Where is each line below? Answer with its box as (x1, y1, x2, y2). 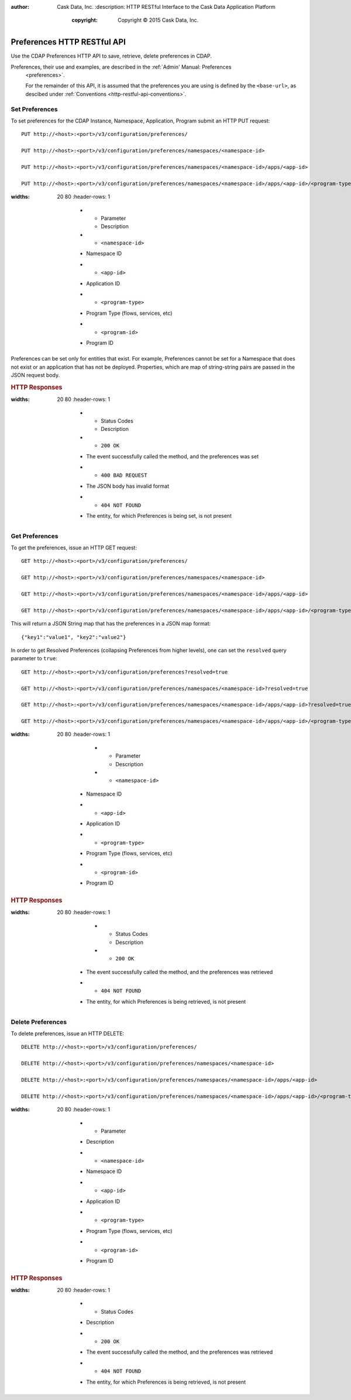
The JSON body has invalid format (86, 482, 170, 490)
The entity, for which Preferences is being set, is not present (86, 512, 232, 519)
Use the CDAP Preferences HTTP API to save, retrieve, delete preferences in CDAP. (11, 53, 212, 60)
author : (11, 4, 29, 10)
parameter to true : (11, 655, 58, 662)
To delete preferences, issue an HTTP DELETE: (11, 1030, 125, 1037)
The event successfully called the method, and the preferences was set (86, 453, 259, 460)
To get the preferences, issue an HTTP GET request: (11, 544, 137, 551)
